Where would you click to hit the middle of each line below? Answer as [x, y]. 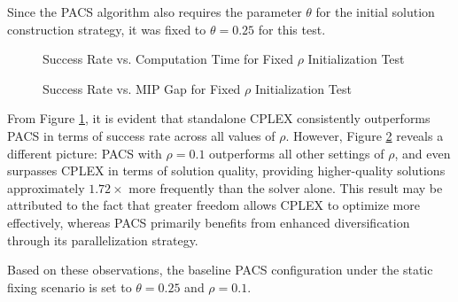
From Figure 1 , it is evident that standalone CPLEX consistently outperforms [219, 118]
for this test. [292, 29]
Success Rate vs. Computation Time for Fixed [168, 59]
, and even [423, 153]
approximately [46, 187]
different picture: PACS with [85, 153]
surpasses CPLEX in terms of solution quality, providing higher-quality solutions [226, 170]
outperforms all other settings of [297, 153]
